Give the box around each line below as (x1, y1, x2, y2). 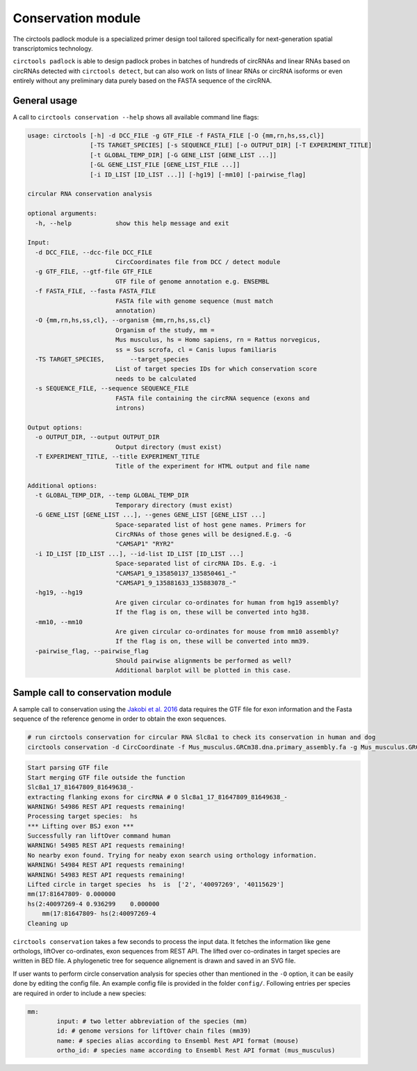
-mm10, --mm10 (35, 618, 83, 626)
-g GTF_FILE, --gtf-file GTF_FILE (35, 268, 153, 276)
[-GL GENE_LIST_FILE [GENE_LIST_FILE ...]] (89, 161, 240, 169)
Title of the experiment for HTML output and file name (115, 462, 310, 471)
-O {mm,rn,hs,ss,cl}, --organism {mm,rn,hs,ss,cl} (35, 316, 211, 325)
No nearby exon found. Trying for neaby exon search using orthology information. (27, 851, 318, 859)
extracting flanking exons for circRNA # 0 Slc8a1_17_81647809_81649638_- (27, 793, 288, 801)
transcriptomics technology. (13, 44, 93, 52)
